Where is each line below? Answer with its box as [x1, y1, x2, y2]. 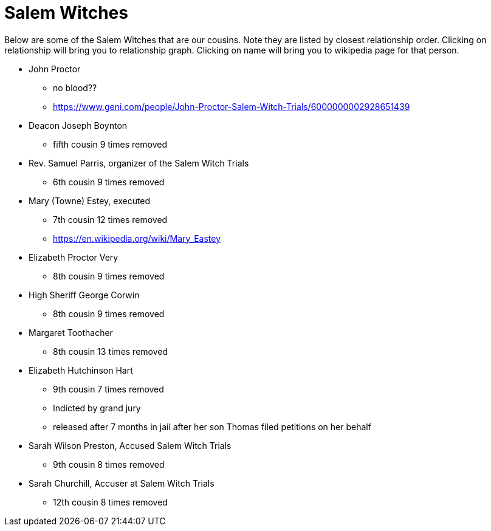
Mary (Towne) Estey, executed [29, 195, 151, 206]
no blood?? [53, 82, 97, 93]
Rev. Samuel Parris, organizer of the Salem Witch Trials [29, 157, 249, 168]
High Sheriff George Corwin [29, 289, 140, 300]
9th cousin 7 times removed [53, 383, 164, 394]
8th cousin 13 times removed [53, 346, 168, 357]
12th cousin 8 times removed [53, 496, 168, 507]
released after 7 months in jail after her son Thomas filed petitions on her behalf [53, 421, 371, 432]
